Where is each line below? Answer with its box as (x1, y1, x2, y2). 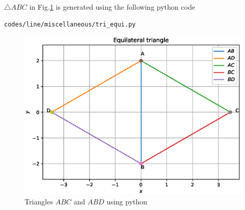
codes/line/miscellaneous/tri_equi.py (4, 20, 136, 28)
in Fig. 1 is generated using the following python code (29, 2, 195, 12)
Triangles (24, 196, 53, 206)
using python (106, 196, 148, 206)
